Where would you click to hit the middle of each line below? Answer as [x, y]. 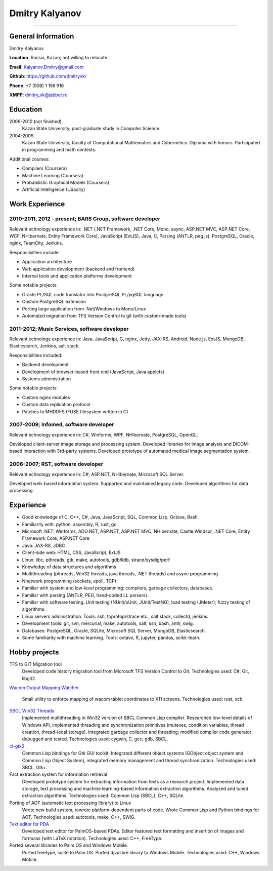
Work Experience [37, 204]
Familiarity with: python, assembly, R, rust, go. [70, 524]
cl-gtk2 [17, 746]
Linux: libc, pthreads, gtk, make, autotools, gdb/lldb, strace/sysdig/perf [96, 560]
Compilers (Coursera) [45, 168]
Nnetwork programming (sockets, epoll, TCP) [69, 581]
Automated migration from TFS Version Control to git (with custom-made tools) [104, 315]
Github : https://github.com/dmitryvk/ [48, 76]
